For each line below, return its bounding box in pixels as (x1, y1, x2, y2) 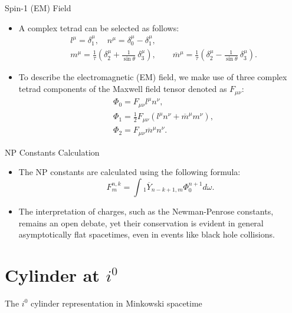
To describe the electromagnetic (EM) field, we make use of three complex (18, 71, 287, 83)
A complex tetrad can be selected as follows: (18, 21, 179, 34)
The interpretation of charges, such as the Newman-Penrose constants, (18, 205, 274, 217)
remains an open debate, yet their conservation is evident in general (18, 216, 264, 229)
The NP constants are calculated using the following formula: (18, 166, 241, 178)
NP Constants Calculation (5, 146, 100, 158)
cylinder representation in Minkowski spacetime (30, 296, 202, 309)
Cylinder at (5, 262, 100, 286)
